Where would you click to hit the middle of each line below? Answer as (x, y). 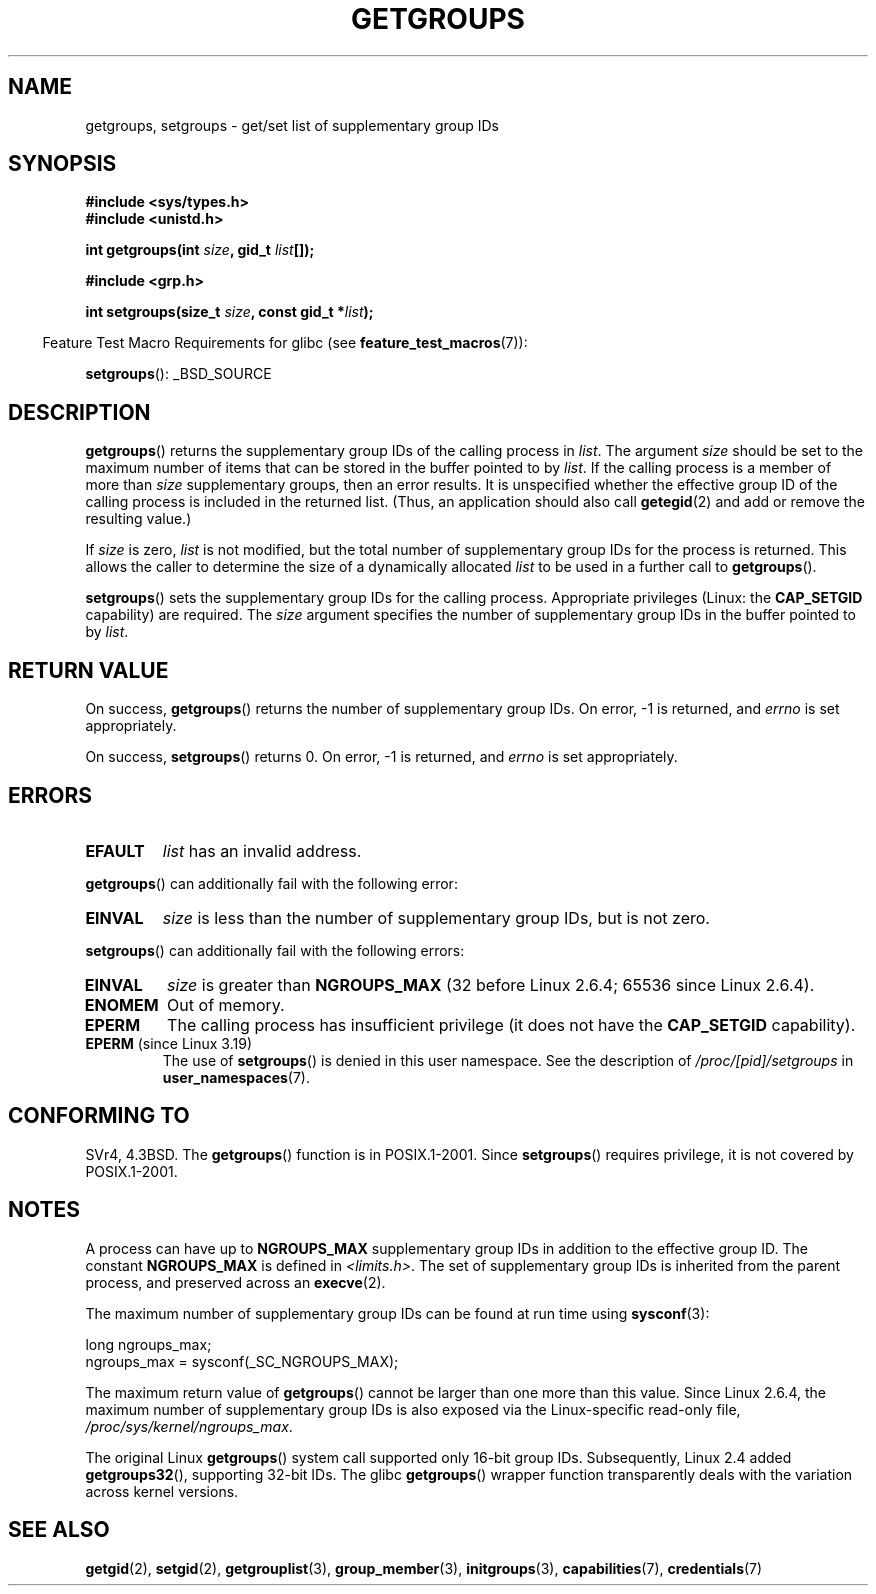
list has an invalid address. (262, 850)
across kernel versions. (162, 1491)
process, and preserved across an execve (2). (235, 1282)
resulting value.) (138, 519)
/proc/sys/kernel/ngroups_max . (189, 1426)
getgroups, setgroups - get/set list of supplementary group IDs (292, 125)
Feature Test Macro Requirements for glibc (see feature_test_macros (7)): (285, 343)
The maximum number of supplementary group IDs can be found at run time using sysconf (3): (397, 1313)
